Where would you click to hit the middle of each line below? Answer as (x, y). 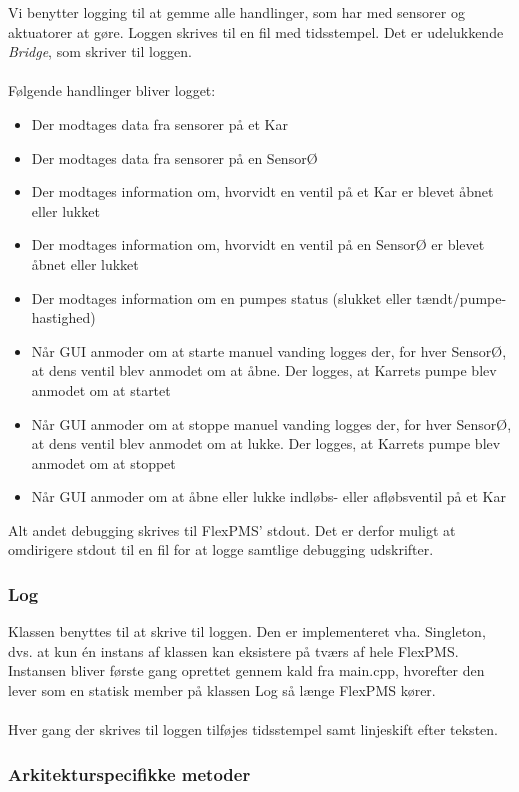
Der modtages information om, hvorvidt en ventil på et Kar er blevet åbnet (262, 191)
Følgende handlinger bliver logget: (112, 90)
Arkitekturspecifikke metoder (129, 773)
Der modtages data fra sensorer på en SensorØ (174, 157)
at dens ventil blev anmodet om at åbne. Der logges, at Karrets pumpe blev (264, 370)
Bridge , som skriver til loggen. (100, 51)
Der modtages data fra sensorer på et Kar (159, 123)
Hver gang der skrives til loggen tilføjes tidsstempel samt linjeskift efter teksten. (253, 729)
